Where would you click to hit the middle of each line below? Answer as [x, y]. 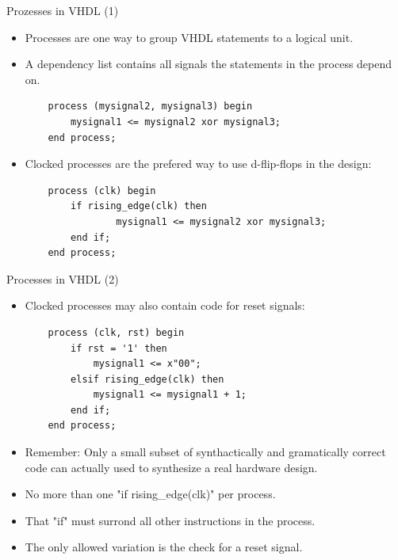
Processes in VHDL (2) [63, 278]
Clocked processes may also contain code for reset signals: [165, 305]
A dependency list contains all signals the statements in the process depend [209, 64]
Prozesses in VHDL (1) [63, 10]
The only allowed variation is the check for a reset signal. [164, 547]
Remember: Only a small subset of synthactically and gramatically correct [205, 452]
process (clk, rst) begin [116, 332]
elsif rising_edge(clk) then [147, 379]
